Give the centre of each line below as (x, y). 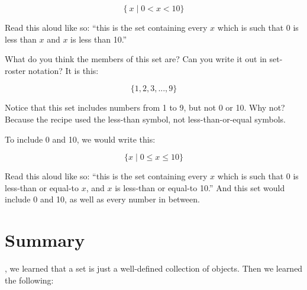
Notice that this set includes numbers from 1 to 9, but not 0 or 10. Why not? (145, 107)
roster (15, 70)
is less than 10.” (99, 39)
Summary (45, 240)
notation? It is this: (63, 70)
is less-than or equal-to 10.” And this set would (200, 187)
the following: (29, 280)
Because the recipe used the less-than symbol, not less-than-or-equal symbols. (145, 119)
